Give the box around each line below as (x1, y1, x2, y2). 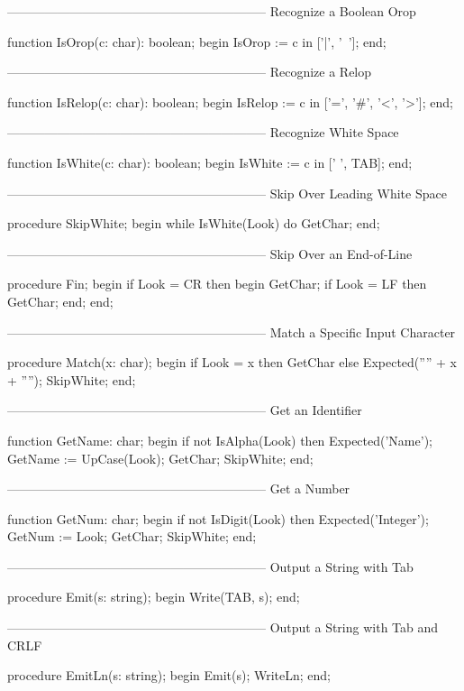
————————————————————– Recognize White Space (7, 123, 399, 142)
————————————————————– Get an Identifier (7, 401, 362, 419)
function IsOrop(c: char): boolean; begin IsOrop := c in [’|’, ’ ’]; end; (7, 32, 387, 51)
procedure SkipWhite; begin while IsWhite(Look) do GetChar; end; (7, 214, 380, 233)
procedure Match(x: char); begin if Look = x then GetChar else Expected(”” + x (7, 353, 457, 372)
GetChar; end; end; (7, 291, 114, 310)
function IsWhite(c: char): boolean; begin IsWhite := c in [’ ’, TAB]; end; (7, 152, 413, 171)
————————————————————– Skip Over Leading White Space (7, 183, 447, 202)
